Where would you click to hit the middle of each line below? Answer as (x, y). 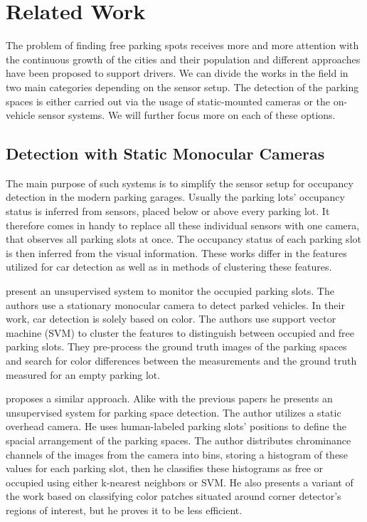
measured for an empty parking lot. (83, 374)
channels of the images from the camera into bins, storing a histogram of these (177, 454)
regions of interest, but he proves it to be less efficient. (124, 510)
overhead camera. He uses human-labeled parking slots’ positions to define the (176, 426)
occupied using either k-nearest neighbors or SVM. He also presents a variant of (180, 482)
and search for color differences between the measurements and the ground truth (181, 361)
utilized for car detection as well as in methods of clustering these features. (169, 267)
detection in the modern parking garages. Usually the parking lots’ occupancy (175, 197)
